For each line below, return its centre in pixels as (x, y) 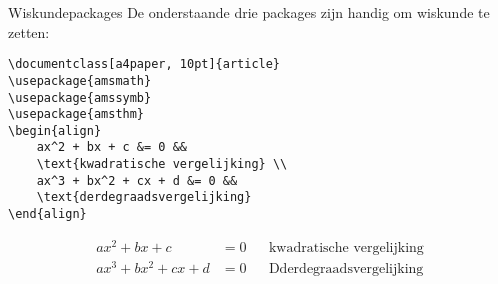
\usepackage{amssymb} (80, 97)
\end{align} (47, 214)
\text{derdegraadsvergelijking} (144, 197)
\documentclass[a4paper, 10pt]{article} (144, 64)
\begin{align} (55, 130)
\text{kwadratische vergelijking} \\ (162, 164)
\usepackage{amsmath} (80, 80)
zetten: (29, 31)
